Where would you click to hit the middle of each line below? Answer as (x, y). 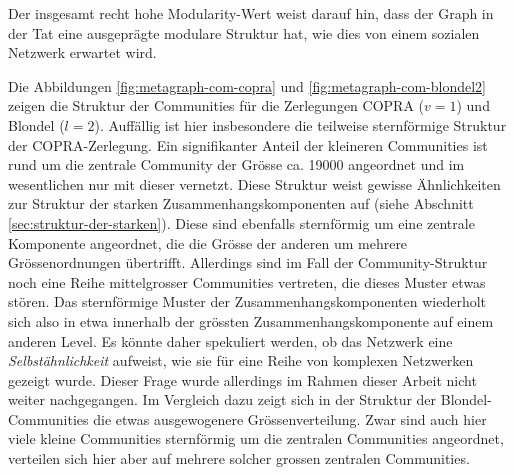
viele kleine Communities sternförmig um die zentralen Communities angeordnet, (256, 438)
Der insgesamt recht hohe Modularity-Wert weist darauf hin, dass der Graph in (251, 13)
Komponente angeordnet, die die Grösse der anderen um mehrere (208, 242)
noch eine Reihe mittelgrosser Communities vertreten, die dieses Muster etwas (247, 281)
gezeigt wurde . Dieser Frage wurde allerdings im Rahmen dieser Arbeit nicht (242, 379)
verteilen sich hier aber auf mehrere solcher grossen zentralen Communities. (239, 458)
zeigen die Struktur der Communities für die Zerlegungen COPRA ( (216, 105)
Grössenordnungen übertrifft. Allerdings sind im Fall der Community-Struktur (248, 262)
